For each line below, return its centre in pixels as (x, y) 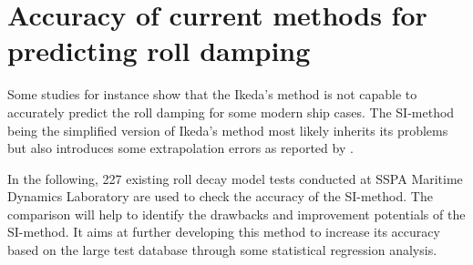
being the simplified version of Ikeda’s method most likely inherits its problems (228, 130)
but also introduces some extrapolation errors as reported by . (180, 148)
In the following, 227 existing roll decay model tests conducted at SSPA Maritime (235, 178)
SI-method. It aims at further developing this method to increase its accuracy (224, 232)
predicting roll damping (159, 51)
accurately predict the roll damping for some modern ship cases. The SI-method (231, 112)
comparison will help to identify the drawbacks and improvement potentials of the (236, 214)
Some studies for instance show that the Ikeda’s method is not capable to (212, 94)
